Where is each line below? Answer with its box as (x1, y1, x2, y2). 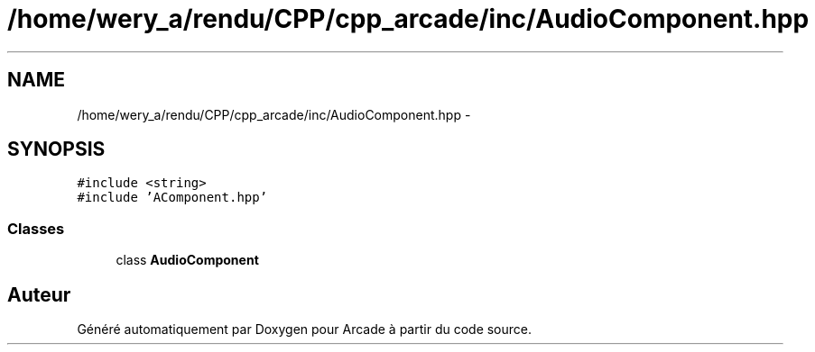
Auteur (7, 283, 71, 306)
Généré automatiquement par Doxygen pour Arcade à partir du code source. (77, 321, 533, 338)
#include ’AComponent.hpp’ (77, 190, 268, 205)
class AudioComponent (116, 252, 259, 268)
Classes (7, 219, 65, 238)
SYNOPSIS (7, 138, 106, 161)
